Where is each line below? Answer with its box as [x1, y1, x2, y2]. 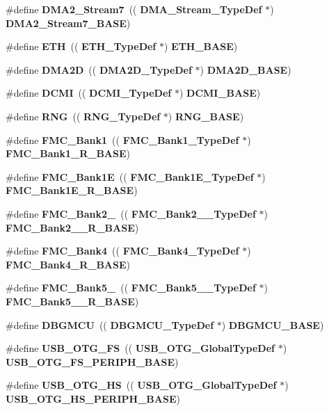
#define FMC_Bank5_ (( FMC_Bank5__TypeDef [6, 280, 256, 295]
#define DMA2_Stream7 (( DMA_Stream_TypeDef [6, 2, 262, 16]
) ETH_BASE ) [163, 39, 238, 54]
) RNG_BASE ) [168, 108, 244, 123]
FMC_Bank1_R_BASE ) [6, 146, 131, 161]
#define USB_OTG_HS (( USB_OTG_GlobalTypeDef [6, 378, 277, 392]
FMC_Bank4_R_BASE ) [6, 257, 131, 271]
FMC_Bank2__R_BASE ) [6, 220, 139, 234]
